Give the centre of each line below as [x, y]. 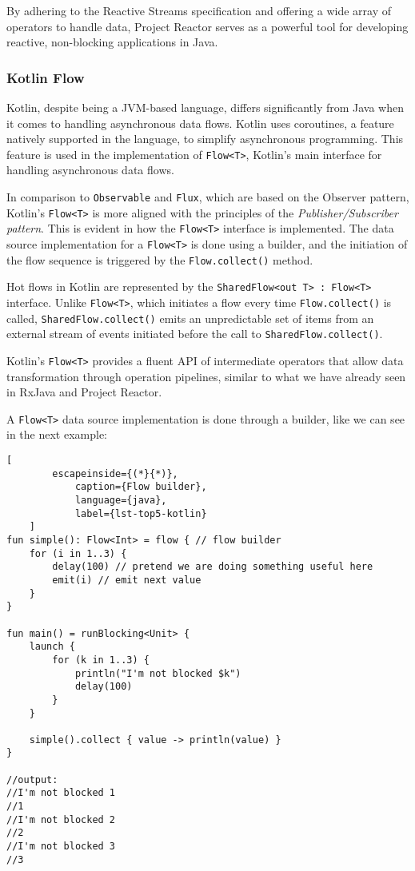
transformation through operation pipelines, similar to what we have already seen [206, 376]
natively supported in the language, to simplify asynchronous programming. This [205, 139]
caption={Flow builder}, [141, 487]
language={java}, [121, 500]
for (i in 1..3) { [78, 553]
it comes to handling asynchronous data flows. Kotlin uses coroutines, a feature [200, 123]
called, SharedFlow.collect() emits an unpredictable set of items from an [190, 318]
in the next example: [57, 434]
